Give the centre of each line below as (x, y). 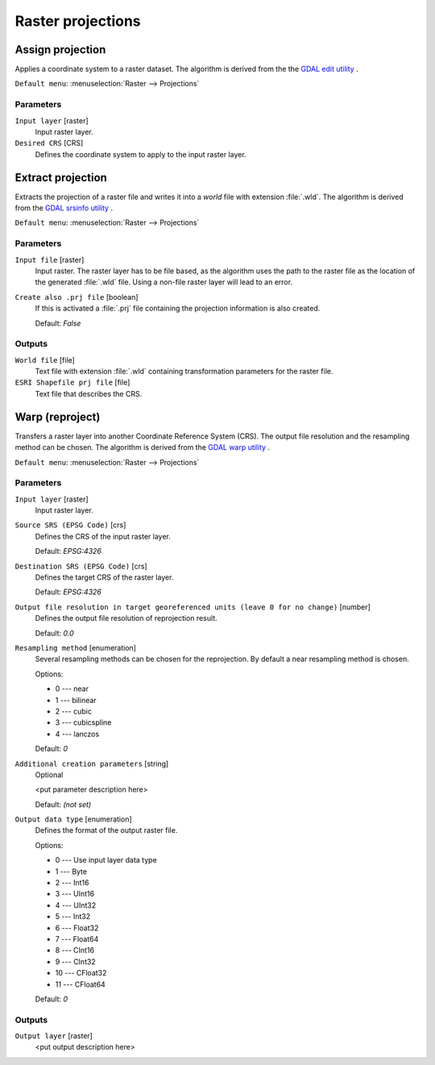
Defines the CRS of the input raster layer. (103, 536)
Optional (49, 775)
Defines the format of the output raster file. (106, 830)
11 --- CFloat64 (81, 984)
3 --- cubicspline (83, 722)
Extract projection (61, 177)
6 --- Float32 (77, 928)
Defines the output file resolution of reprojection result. (126, 618)
